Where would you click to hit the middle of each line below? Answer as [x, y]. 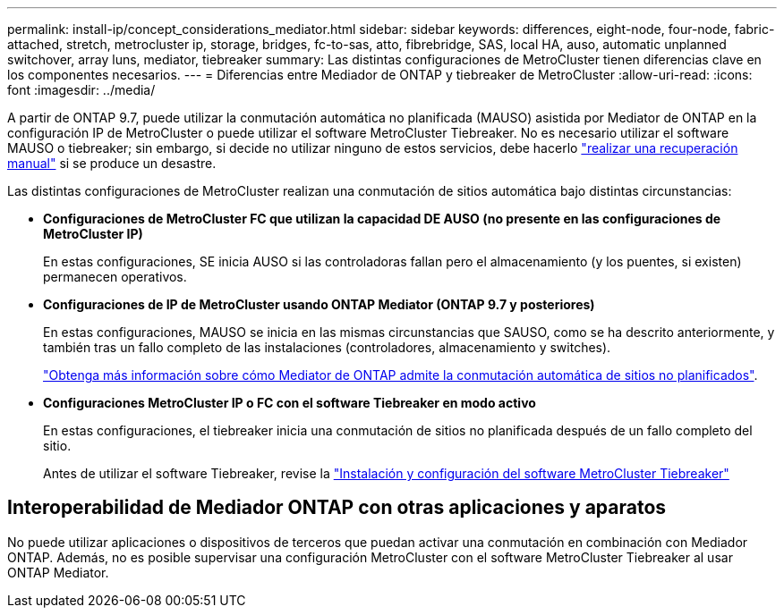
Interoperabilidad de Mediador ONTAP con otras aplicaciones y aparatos [337, 508]
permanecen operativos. [115, 277]
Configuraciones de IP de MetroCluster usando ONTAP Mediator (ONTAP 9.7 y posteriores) [319, 304]
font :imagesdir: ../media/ [81, 90]
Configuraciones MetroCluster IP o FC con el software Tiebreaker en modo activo [290, 403]
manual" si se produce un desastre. [112, 163]
